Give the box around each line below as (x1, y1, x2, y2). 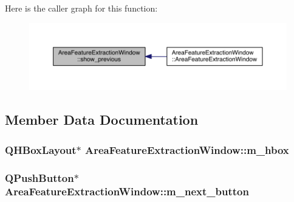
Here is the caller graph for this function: (5, 2, 158, 14)
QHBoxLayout (5, 142, 77, 157)
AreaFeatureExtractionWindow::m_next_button (5, 184, 249, 199)
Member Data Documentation (5, 110, 199, 129)
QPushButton (5, 170, 74, 185)
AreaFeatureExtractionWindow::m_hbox (85, 142, 289, 157)
